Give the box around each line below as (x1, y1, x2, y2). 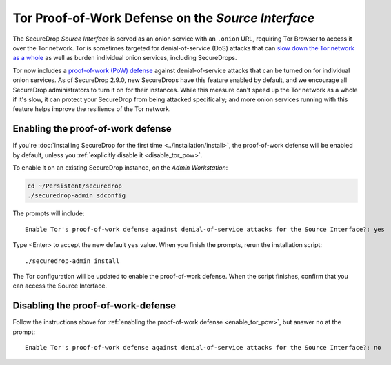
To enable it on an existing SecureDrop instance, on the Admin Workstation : (12, 163, 228, 172)
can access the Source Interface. (12, 282, 107, 290)
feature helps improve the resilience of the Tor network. (12, 105, 172, 113)
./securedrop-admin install (25, 257, 120, 265)
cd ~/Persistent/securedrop (27, 181, 122, 190)
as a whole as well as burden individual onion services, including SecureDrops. (12, 54, 237, 62)
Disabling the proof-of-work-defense (12, 300, 177, 312)
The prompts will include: (12, 209, 85, 217)
